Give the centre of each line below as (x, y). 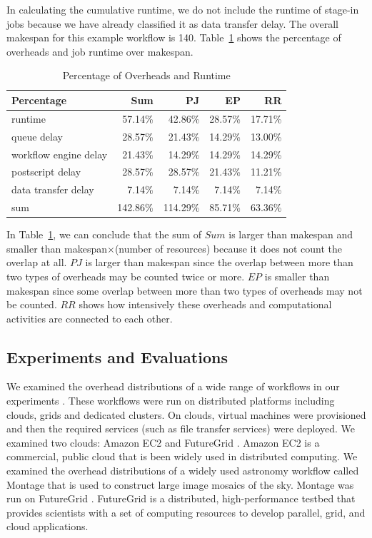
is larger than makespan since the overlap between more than (219, 262)
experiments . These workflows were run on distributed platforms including (171, 401)
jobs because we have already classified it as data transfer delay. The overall (172, 23)
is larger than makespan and (291, 234)
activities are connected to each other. (90, 318)
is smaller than (297, 276)
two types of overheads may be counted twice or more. (126, 276)
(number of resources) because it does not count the (228, 248)
